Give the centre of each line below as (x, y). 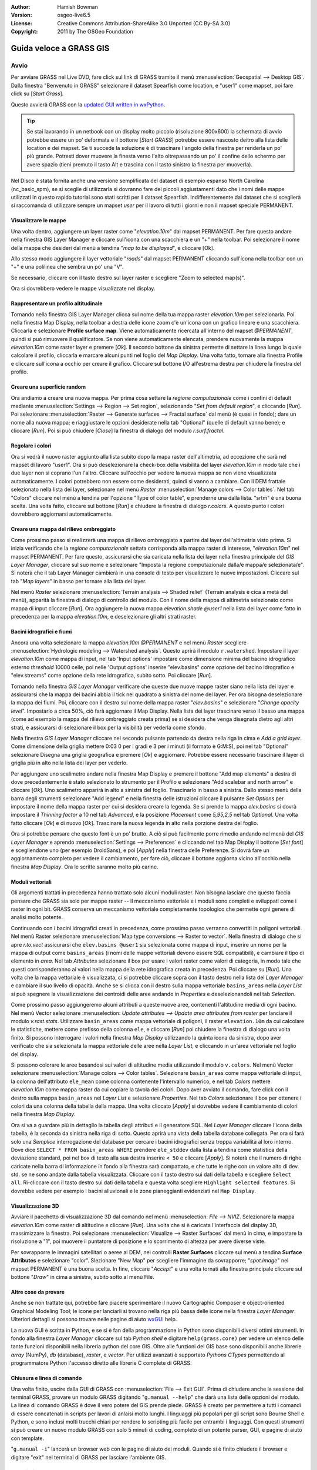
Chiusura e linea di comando (46, 1378)
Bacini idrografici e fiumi (41, 632)
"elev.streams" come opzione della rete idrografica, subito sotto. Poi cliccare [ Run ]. (112, 676)
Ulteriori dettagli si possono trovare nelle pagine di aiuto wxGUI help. (94, 1319)
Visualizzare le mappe (39, 220)
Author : (21, 7)
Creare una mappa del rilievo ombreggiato (63, 529)
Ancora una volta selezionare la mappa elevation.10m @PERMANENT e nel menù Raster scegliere (129, 642)
